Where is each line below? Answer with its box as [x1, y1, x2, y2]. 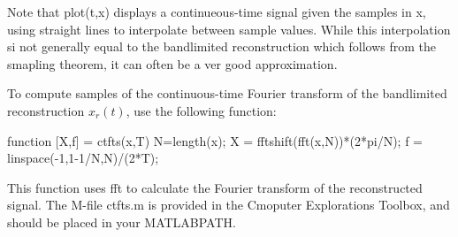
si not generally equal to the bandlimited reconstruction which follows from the [7, 37, 436, 56]
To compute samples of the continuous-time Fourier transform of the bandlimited [7, 84, 447, 103]
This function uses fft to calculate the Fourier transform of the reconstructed [7, 178, 423, 196]
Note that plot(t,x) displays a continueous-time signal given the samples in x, [7, 3, 426, 20]
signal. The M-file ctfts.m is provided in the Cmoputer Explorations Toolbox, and [7, 195, 450, 214]
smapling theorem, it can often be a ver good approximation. [7, 54, 338, 73]
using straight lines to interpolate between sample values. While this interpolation [7, 19, 451, 38]
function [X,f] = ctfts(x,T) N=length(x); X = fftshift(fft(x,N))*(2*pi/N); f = [7, 131, 424, 149]
